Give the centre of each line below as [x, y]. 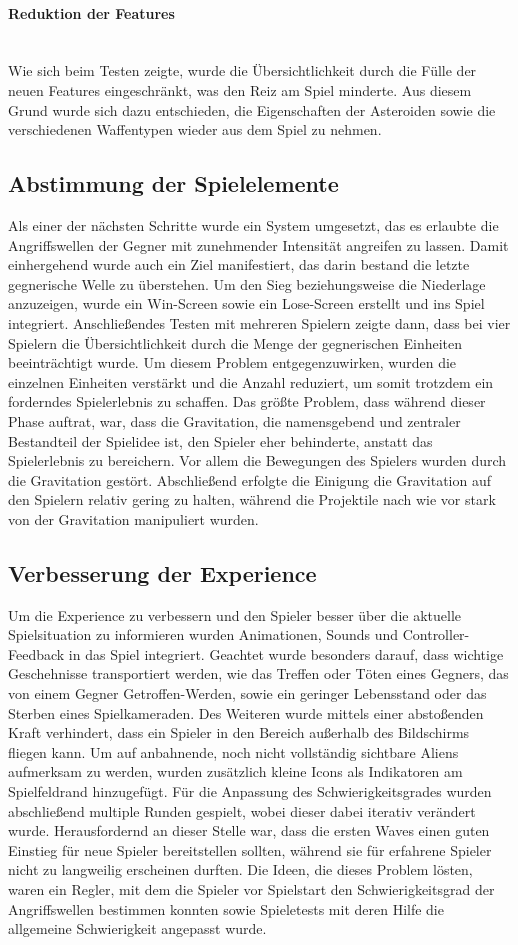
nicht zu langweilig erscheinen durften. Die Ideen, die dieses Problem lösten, [240, 869]
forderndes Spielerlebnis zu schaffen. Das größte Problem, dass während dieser [247, 401]
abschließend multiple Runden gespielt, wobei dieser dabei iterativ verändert [242, 810]
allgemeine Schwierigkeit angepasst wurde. [137, 928]
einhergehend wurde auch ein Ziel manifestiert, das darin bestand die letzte [239, 264]
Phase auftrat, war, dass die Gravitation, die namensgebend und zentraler [234, 420]
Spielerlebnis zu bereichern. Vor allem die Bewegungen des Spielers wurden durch [257, 460]
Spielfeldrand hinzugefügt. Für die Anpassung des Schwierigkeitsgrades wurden [250, 791]
